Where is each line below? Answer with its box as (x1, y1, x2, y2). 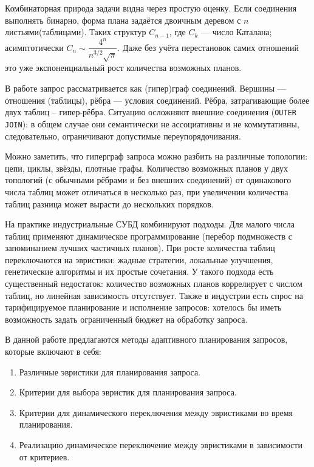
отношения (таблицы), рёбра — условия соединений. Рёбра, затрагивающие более (5, 93, 310, 106)
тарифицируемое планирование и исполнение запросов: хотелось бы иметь (5, 301, 282, 314)
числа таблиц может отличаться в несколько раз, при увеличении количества (5, 185, 288, 198)
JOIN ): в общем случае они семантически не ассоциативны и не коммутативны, (5, 117, 299, 130)
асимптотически (5, 41, 64, 53)
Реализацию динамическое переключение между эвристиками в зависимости (19, 438, 302, 451)
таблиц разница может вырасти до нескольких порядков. (5, 197, 214, 210)
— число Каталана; (200, 25, 272, 38)
